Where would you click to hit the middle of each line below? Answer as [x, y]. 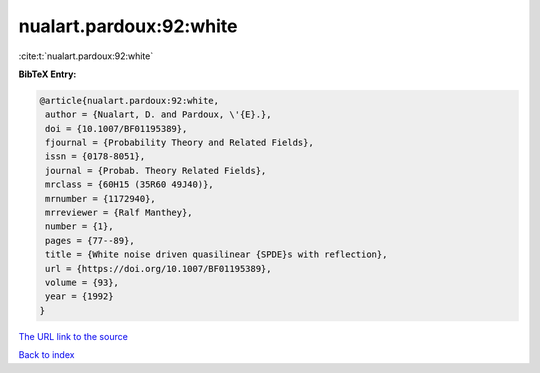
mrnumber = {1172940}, [101, 198]
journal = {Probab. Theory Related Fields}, [156, 170]
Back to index [46, 355]
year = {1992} [79, 296]
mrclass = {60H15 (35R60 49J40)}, [129, 184]
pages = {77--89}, [90, 240]
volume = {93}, [82, 282]
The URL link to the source [73, 336]
